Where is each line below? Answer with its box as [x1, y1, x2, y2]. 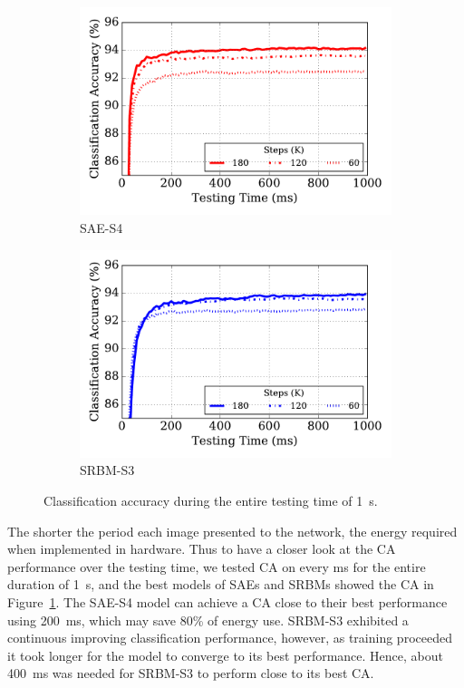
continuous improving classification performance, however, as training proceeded [7, 628, 452, 647]
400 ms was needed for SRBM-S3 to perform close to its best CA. [7, 664, 374, 683]
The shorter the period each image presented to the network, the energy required [7, 521, 458, 540]
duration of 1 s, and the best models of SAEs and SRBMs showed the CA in [7, 575, 434, 594]
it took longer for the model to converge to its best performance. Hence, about [7, 645, 443, 664]
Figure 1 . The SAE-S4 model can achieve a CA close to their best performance [7, 593, 448, 611]
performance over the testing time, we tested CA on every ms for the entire [7, 557, 426, 576]
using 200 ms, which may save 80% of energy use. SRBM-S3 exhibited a [7, 610, 409, 629]
